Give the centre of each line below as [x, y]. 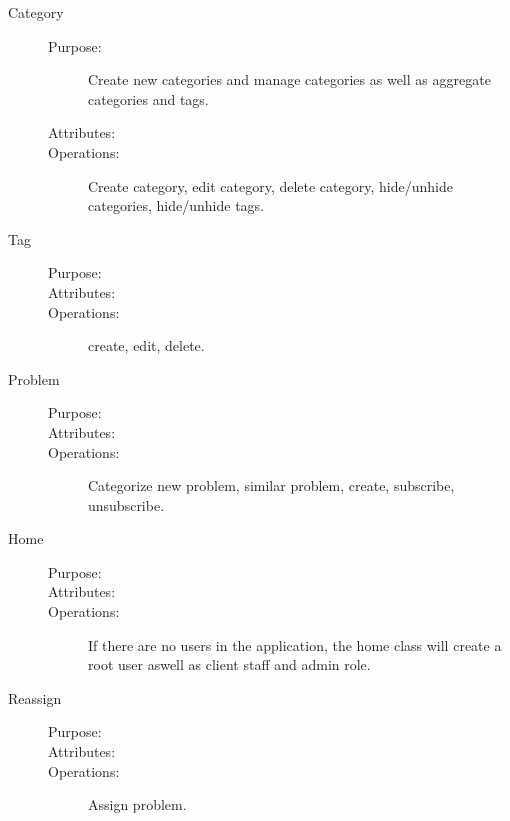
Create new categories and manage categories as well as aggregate [289, 79]
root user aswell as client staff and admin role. [229, 664]
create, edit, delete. [146, 345]
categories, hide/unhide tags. [176, 205]
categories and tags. [148, 98]
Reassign [35, 697]
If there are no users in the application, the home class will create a [295, 644]
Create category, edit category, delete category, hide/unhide [270, 185]
